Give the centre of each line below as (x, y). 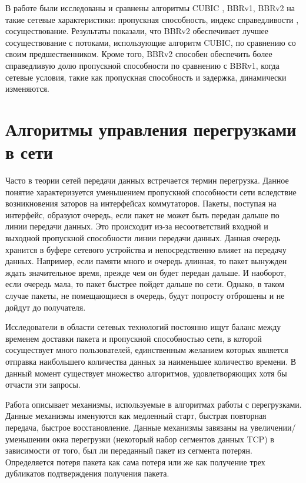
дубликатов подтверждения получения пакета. (87, 473)
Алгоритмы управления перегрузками (151, 129)
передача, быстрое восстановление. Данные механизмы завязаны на (127, 427)
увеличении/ (273, 427)
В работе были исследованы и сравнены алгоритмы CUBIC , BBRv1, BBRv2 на (150, 8)
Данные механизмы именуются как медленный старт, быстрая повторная (136, 416)
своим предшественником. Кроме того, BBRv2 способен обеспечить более (139, 54)
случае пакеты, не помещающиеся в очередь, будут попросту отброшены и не (145, 295)
